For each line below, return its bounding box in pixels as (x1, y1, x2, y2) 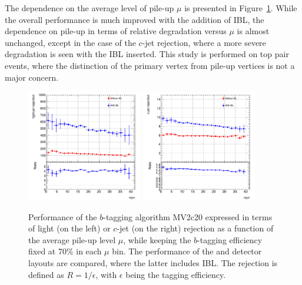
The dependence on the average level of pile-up (5, 2, 174, 14)
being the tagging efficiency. (125, 268, 226, 280)
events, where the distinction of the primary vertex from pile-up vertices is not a (5, 59, 295, 71)
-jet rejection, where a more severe (142, 36, 266, 48)
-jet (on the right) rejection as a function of (117, 222, 274, 234)
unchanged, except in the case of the (5, 36, 136, 48)
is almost (237, 25, 270, 37)
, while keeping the (123, 233, 191, 246)
